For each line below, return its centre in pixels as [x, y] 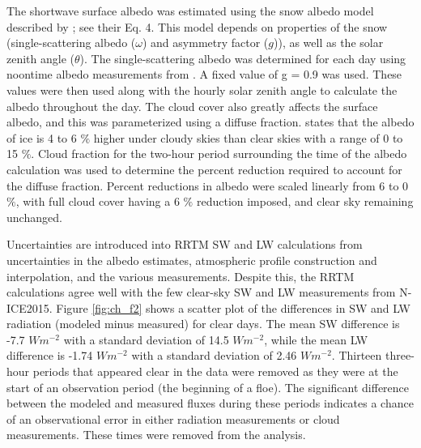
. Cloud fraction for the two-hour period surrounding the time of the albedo [219, 154]
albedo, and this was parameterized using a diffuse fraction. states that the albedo [210, 122]
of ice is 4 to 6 [42, 137]
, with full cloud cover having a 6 [98, 201]
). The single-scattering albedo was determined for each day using [243, 58]
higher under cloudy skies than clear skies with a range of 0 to [248, 137]
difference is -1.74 [50, 355]
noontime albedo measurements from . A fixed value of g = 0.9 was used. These [204, 74]
